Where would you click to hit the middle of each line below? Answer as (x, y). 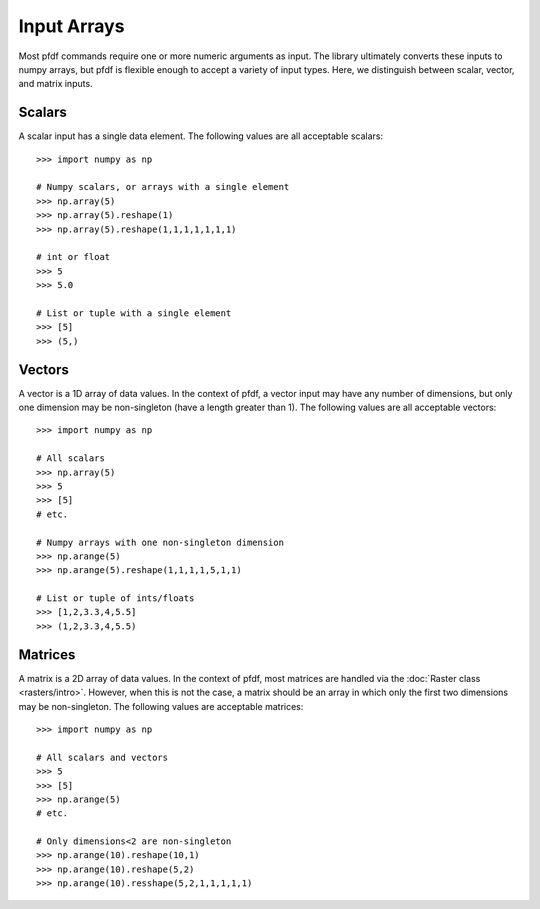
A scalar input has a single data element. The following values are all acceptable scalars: (201, 136)
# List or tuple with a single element (134, 313)
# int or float (73, 257)
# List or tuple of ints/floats (115, 598)
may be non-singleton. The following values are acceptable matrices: (161, 706)
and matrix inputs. (56, 84)
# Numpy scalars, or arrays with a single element (163, 187)
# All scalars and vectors (102, 757)
